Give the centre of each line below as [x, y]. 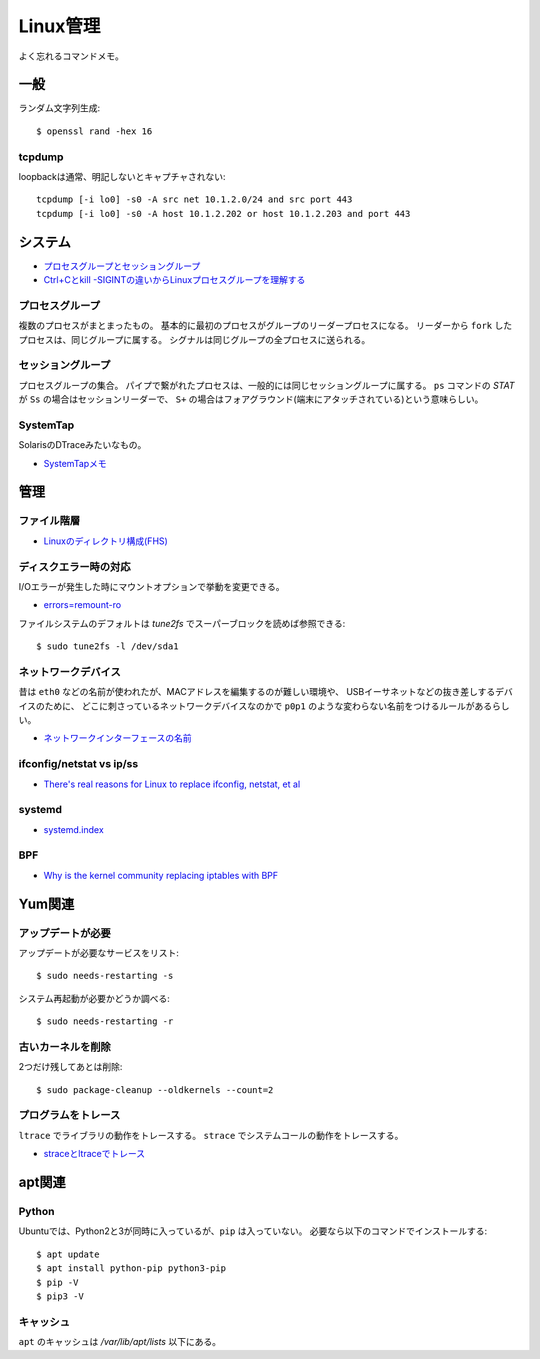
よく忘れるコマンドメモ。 [71, 56]
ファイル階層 [49, 521]
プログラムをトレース [69, 1115]
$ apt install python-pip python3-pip [131, 1268]
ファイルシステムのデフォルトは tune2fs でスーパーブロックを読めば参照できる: [182, 623]
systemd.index [73, 829]
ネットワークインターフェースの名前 [117, 738]
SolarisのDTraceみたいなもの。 [82, 445]
